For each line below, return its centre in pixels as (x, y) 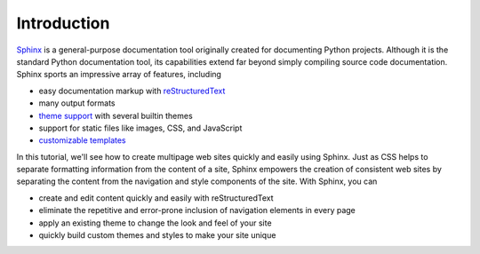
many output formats (77, 103)
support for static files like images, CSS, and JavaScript (140, 128)
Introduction (63, 23)
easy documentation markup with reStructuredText (132, 91)
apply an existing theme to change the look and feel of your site (155, 223)
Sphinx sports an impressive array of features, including (119, 75)
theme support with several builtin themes (116, 115)
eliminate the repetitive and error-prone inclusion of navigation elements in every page (197, 210)
